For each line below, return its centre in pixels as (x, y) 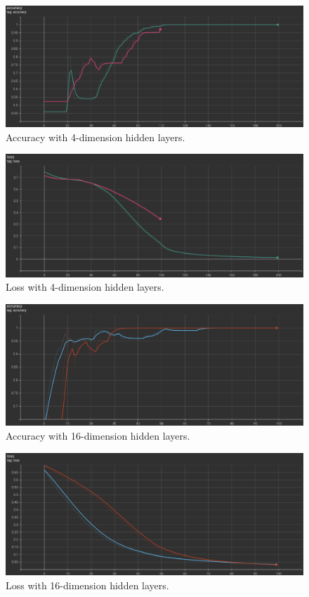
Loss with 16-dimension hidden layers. (87, 585)
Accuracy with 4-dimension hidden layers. (96, 137)
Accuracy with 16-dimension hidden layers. (98, 435)
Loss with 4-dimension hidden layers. (85, 287)
